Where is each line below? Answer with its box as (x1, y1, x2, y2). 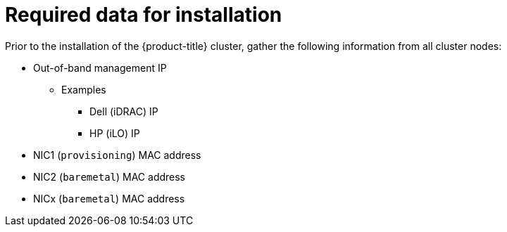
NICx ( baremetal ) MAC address (33, 192, 185, 205)
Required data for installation (5, 3, 282, 27)
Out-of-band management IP (33, 61, 167, 74)
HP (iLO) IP (89, 127, 140, 139)
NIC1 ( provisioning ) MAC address (33, 148, 201, 161)
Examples (61, 83, 106, 96)
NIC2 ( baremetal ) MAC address (33, 170, 186, 183)
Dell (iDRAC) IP (89, 105, 158, 117)
